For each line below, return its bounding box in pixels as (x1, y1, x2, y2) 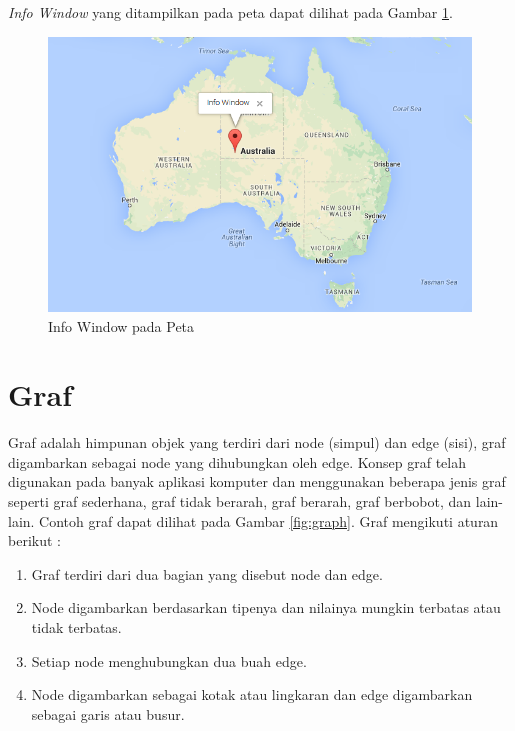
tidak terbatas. (31, 617, 122, 637)
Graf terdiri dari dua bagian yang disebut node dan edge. (31, 563, 383, 584)
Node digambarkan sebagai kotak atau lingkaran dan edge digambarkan (31, 684, 473, 705)
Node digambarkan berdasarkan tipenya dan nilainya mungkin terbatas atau (31, 597, 501, 618)
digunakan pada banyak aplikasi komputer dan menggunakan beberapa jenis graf (8, 471, 506, 492)
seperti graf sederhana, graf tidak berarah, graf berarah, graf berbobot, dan (8, 491, 472, 512)
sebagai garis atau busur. (31, 703, 185, 724)
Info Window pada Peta (48, 315, 195, 336)
